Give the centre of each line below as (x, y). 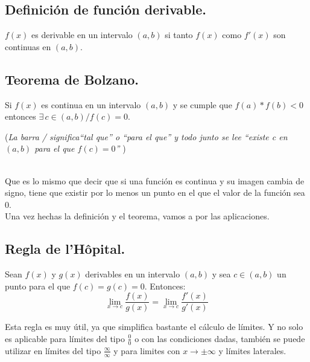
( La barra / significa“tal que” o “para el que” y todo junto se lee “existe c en (146, 136)
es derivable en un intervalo (82, 35)
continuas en (28, 46)
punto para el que (38, 286)
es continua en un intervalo (91, 104)
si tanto (179, 35)
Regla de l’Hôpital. (65, 249)
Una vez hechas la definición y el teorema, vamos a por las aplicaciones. (137, 216)
